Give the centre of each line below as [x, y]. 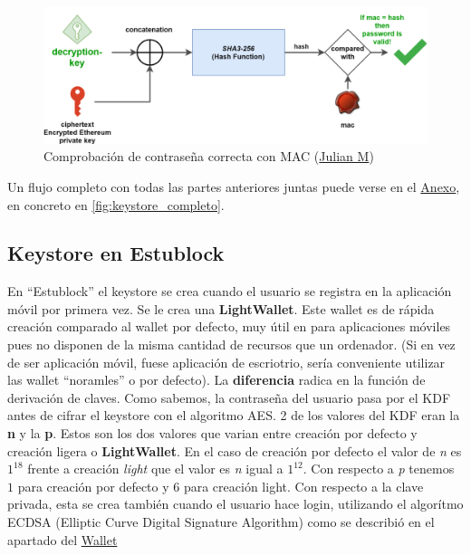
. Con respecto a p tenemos [379, 469]
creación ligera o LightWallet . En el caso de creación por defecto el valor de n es [235, 450]
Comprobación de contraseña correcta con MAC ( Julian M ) [209, 156]
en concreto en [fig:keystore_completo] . [116, 204]
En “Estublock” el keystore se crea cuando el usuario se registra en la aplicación [230, 291]
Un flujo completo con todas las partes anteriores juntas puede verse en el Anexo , [234, 186]
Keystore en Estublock [116, 253]
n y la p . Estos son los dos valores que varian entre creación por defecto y [212, 433]
